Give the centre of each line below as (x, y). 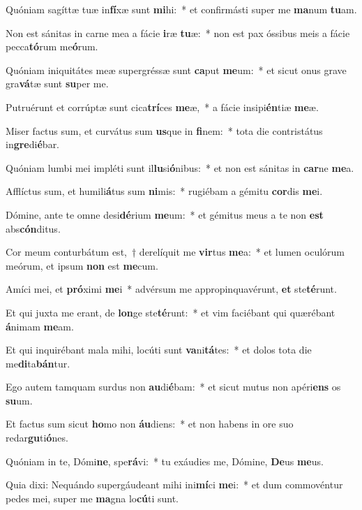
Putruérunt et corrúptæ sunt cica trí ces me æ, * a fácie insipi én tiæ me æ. (162, 107)
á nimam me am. (40, 326)
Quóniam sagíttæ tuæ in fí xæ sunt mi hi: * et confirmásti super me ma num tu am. (181, 9)
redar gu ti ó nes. (37, 438)
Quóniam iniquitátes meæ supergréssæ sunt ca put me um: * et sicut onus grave (176, 70)
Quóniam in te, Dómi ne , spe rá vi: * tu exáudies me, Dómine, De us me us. (165, 461)
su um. (19, 400)
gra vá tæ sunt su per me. (57, 83)
